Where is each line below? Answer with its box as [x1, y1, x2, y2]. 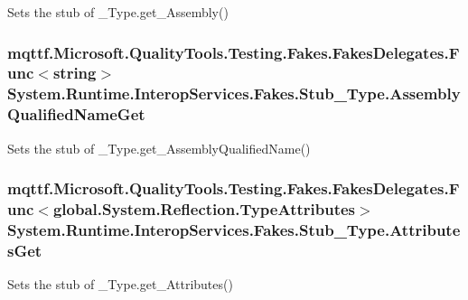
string [52, 61, 97, 84]
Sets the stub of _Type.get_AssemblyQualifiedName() [7, 138, 311, 157]
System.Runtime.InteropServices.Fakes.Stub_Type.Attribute [7, 218, 461, 240]
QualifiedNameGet [7, 103, 145, 126]
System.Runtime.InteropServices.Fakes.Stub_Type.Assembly [7, 82, 461, 105]
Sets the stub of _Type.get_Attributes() [7, 275, 233, 294]
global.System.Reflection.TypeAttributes [52, 198, 356, 220]
